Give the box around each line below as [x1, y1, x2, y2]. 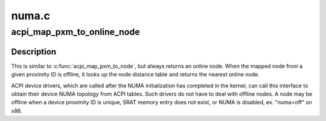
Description [11, 46, 57, 57]
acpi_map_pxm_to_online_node [11, 26, 140, 37]
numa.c [11, 9, 51, 22]
